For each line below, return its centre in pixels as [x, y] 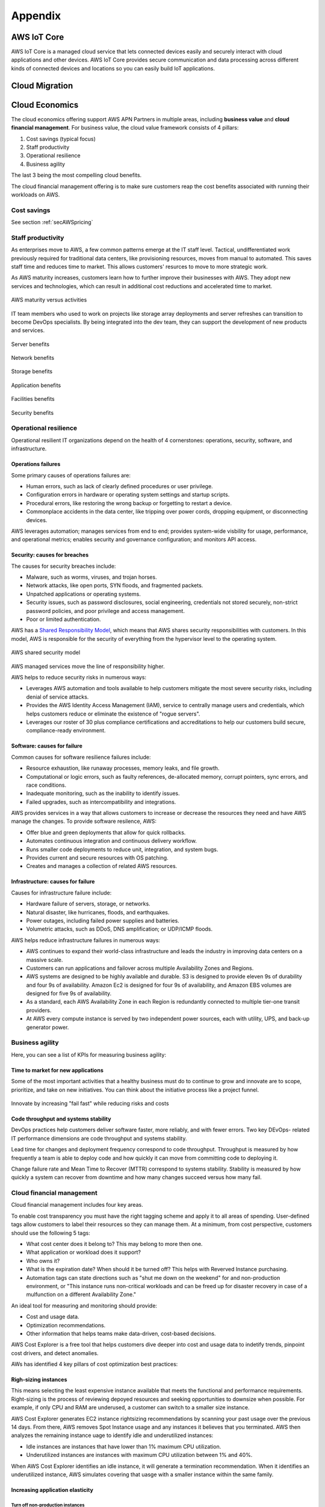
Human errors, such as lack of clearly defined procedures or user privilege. [119, 486]
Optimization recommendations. [66, 1325]
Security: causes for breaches [50, 555]
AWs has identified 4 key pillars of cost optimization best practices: [94, 1364]
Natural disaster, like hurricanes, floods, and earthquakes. [98, 912]
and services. [28, 330]
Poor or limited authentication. [64, 619]
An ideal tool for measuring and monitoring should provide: [84, 1306]
